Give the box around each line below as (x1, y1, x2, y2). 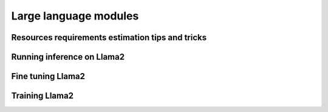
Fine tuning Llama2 (11, 71, 85, 82)
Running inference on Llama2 (11, 52, 125, 62)
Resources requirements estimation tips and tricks (11, 32, 207, 43)
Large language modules (11, 9, 139, 23)
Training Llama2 (11, 91, 74, 101)
